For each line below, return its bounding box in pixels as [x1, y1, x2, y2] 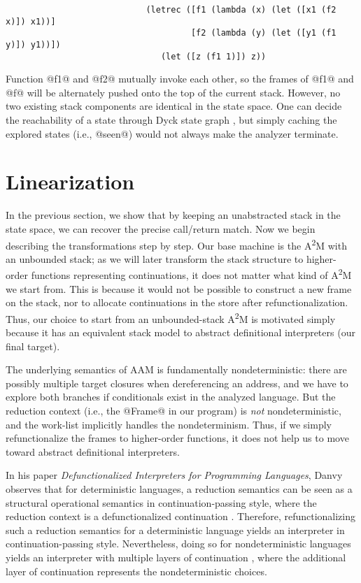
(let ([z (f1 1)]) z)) [160, 51, 267, 62]
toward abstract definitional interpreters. [6, 444, 180, 459]
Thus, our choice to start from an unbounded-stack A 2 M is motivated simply [6, 309, 336, 326]
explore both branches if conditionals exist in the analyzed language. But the [6, 389, 336, 404]
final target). [6, 338, 60, 353]
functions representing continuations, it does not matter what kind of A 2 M [31, 266, 352, 282]
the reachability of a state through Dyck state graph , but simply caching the [6, 113, 337, 127]
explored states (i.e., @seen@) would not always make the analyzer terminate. [6, 126, 339, 141]
